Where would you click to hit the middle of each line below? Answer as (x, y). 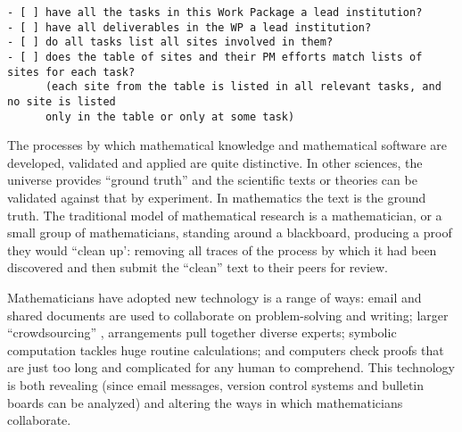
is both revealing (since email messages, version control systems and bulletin (216, 384)
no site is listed (62, 101)
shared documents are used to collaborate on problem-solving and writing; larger (228, 315)
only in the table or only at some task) (170, 116)
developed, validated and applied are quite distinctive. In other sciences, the (215, 162)
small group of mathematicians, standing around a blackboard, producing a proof (230, 233)
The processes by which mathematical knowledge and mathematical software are (227, 145)
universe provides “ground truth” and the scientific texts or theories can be (212, 180)
